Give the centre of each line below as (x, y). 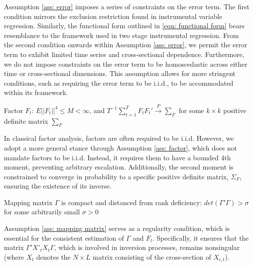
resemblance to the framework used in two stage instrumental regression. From (121, 35)
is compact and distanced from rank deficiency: (131, 202)
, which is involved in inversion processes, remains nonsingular (147, 247)
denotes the (53, 256)
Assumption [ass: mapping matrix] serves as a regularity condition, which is (117, 228)
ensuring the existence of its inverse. (58, 186)
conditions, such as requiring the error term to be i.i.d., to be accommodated (119, 83)
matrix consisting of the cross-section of (152, 256)
